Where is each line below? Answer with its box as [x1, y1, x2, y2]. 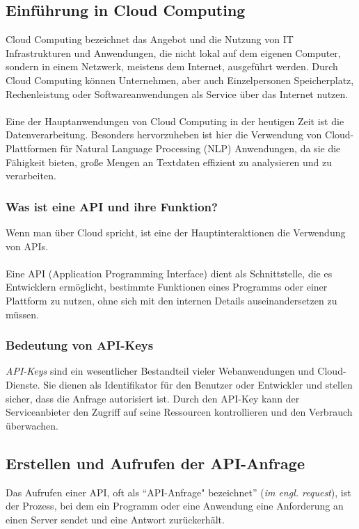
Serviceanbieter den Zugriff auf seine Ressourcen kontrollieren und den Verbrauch [6, 405, 353, 419]
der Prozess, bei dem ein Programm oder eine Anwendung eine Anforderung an [6, 498, 344, 513]
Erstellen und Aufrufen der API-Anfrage [6, 452, 305, 473]
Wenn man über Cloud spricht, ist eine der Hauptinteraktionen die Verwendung [6, 225, 346, 239]
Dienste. [6, 377, 40, 391]
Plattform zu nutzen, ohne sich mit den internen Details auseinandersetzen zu [6, 293, 337, 307]
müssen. [6, 307, 39, 321]
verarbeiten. [6, 168, 56, 183]
